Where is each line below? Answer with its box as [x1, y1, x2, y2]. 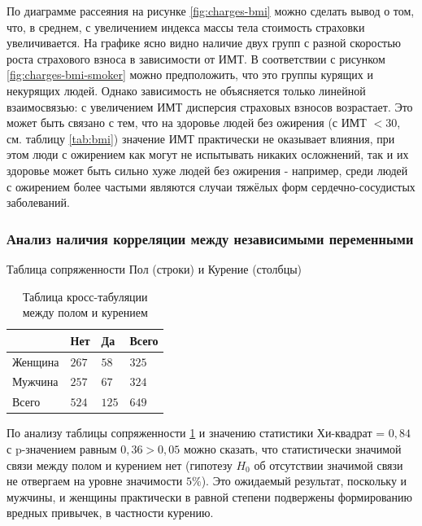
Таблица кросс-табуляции [22, 287, 148, 305]
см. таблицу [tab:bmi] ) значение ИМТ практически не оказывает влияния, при [7, 129, 395, 147]
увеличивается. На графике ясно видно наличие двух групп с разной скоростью [7, 34, 402, 51]
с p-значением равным [7, 440, 117, 457]
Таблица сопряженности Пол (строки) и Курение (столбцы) [7, 260, 302, 277]
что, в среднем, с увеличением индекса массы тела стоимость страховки [7, 18, 365, 35]
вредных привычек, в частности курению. [7, 504, 214, 521]
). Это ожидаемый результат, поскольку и [201, 472, 407, 489]
